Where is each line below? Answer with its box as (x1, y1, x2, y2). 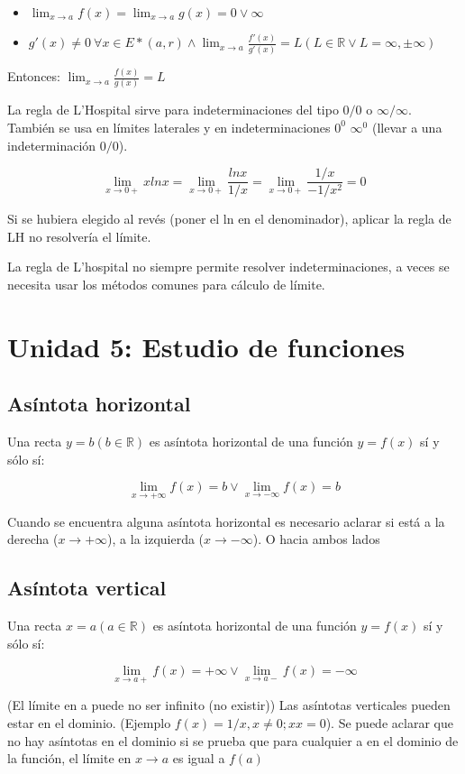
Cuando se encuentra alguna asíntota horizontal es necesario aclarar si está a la (7, 511, 445, 530)
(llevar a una (371, 117, 442, 136)
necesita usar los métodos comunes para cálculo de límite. (7, 275, 325, 293)
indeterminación (7, 135, 96, 154)
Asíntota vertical (7, 574, 167, 602)
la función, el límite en (7, 749, 132, 768)
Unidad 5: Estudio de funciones (7, 327, 406, 364)
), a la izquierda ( (107, 530, 205, 548)
